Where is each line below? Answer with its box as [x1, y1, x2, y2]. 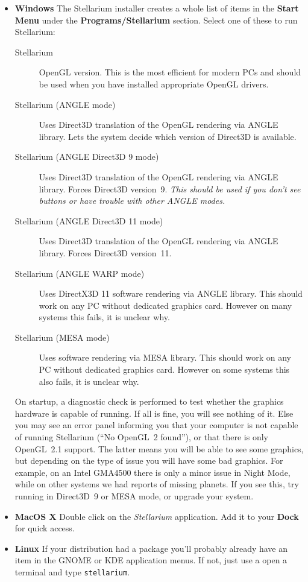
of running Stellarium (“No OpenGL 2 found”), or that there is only [14, 431, 269, 443]
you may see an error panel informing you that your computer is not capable [14, 419, 298, 431]
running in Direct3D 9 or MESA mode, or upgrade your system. [14, 490, 254, 502]
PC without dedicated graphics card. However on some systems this [39, 363, 290, 376]
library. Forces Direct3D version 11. [39, 246, 172, 259]
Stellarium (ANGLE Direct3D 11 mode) [14, 214, 163, 227]
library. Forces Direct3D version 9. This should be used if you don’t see [39, 182, 301, 195]
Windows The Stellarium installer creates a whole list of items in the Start [14, 2, 299, 14]
